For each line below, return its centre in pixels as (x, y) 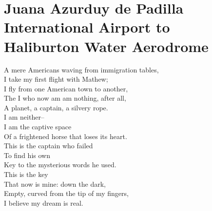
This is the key (26, 174)
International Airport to (87, 27)
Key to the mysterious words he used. (60, 165)
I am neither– (24, 117)
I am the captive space (38, 127)
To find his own (27, 155)
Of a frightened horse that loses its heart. (66, 136)
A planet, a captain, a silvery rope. (56, 107)
